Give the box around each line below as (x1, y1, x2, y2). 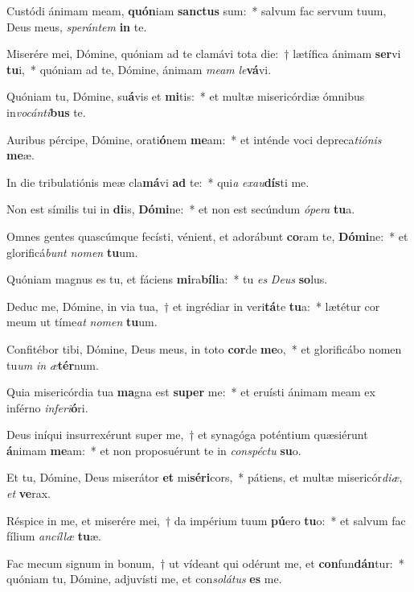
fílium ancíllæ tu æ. (6, 528, 101, 544)
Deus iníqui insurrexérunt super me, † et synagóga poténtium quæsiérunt (6, 426, 368, 443)
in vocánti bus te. (6, 103, 86, 120)
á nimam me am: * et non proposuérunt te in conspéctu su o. (6, 441, 301, 458)
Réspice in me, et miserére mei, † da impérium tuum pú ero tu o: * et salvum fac (6, 511, 406, 528)
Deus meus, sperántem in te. (6, 18, 147, 35)
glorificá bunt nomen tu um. (6, 243, 138, 260)
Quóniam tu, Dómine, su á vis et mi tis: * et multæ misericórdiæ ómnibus (6, 88, 365, 105)
